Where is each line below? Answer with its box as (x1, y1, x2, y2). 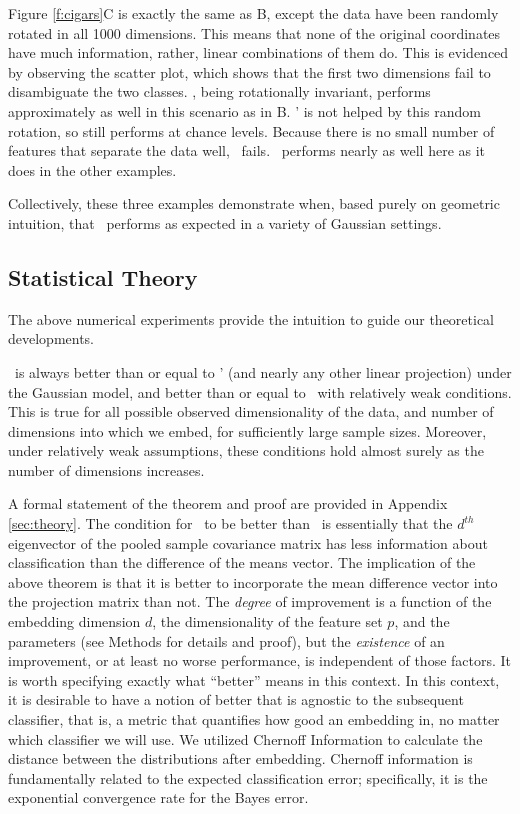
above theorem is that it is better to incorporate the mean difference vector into (8, 571, 498, 592)
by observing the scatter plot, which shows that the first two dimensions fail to (8, 61, 491, 82)
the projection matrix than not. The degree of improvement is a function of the (8, 591, 492, 612)
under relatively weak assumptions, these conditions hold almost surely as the (8, 440, 484, 461)
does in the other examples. (8, 159, 177, 180)
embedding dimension (8, 611, 141, 632)
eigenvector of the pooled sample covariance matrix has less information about (8, 532, 488, 553)
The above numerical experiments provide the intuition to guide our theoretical (8, 308, 495, 329)
